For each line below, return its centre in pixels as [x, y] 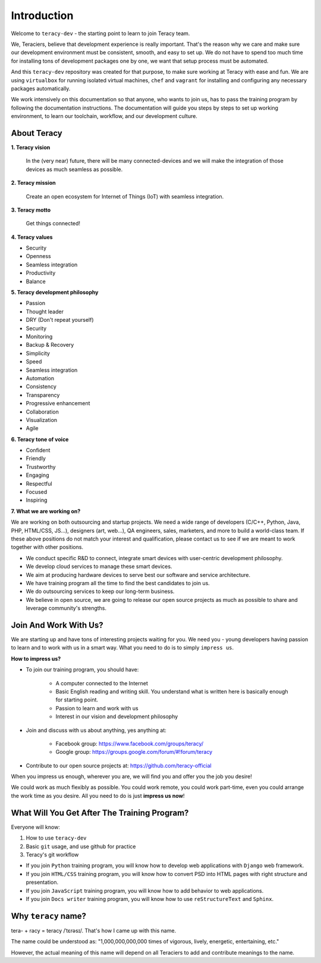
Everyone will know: [36, 827]
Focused [37, 492]
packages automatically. [41, 88]
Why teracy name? [48, 916]
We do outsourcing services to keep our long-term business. [100, 591]
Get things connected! [53, 223]
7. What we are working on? [46, 511]
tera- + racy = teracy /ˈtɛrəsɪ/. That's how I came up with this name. [94, 930]
